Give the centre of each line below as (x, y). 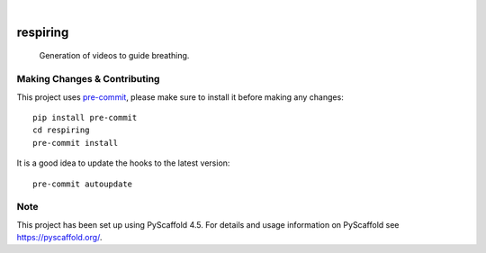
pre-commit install (76, 143)
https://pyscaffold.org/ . (59, 238)
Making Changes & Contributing (88, 79)
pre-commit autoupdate (83, 184)
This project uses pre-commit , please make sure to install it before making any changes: (180, 97)
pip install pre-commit (85, 117)
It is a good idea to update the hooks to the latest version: (123, 163)
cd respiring (61, 130)
